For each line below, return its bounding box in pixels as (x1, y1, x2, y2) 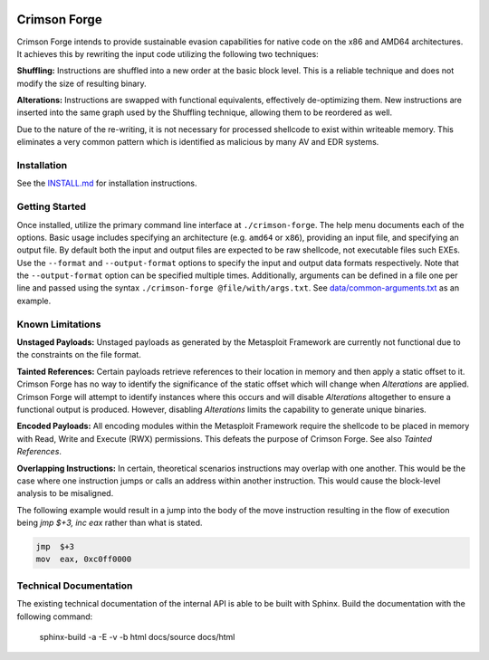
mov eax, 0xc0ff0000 (35, 554, 132, 565)
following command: (16, 611, 93, 622)
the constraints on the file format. (16, 349, 142, 360)
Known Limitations (16, 318, 101, 330)
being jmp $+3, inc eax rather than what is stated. (16, 517, 203, 529)
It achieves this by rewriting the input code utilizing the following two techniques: (16, 48, 319, 59)
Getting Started (16, 200, 86, 213)
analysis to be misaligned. (16, 488, 114, 499)
